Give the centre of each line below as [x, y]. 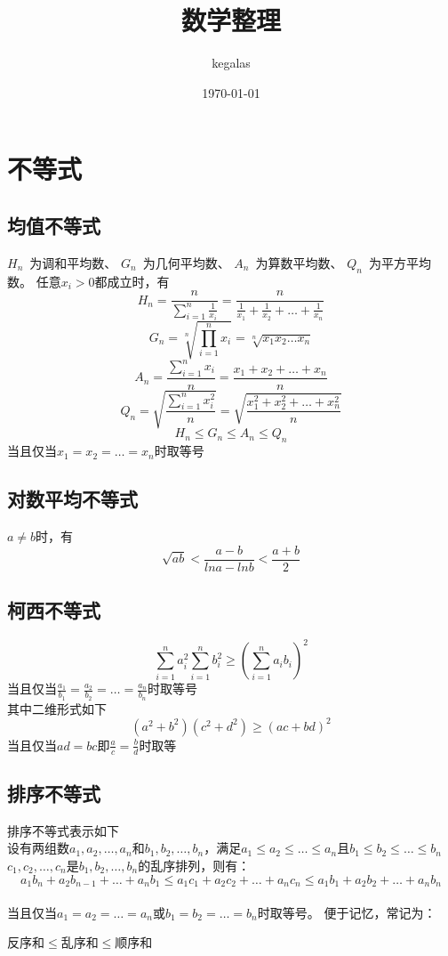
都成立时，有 [132, 281]
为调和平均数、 [73, 262]
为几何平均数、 [186, 262]
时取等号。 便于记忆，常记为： [347, 912]
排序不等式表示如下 [63, 830]
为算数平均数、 [299, 262]
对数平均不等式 [72, 499]
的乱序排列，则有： [194, 865]
